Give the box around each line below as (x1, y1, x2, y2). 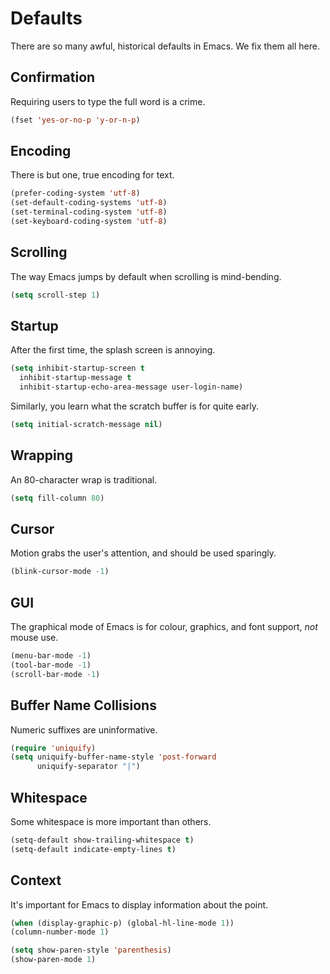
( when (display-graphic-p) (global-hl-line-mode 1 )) (10, 918, 235, 928)
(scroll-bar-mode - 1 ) (10, 669, 101, 679)
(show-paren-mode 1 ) (10, 955, 97, 965)
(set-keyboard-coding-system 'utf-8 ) (10, 217, 168, 227)
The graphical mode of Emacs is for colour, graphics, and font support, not (10, 621, 318, 633)
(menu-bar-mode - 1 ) (10, 651, 92, 661)
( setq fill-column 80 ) (10, 493, 105, 503)
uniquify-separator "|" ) (36, 762, 141, 772)
